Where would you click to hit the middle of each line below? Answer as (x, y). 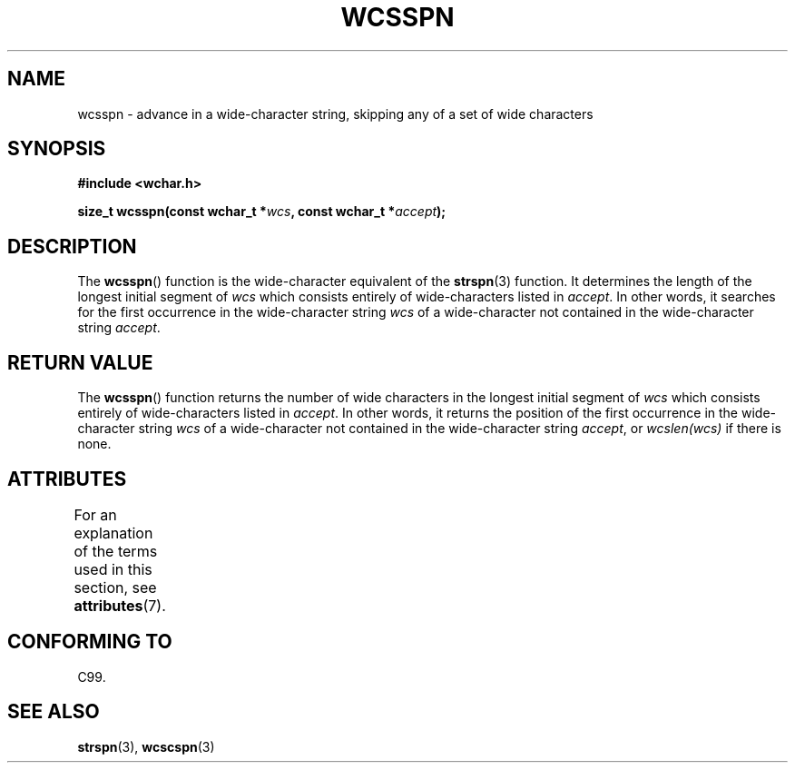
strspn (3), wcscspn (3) (146, 746)
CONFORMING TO (90, 642)
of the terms (116, 551)
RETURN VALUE (80, 362)
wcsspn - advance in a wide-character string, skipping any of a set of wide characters (335, 114)
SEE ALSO (54, 712)
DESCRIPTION (72, 246)
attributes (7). (120, 605)
